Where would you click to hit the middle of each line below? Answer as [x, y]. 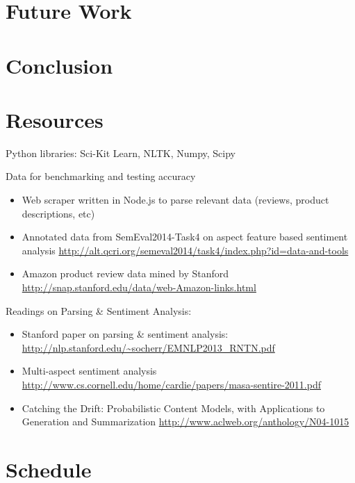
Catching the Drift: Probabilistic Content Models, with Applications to [173, 408]
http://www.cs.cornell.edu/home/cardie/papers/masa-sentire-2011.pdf [172, 384]
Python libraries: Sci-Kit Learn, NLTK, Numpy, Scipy [121, 153]
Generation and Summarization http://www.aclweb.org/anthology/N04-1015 [185, 421]
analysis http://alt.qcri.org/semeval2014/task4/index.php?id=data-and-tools [185, 250]
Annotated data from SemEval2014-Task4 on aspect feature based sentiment [185, 237]
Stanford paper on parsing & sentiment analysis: [125, 334]
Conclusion [59, 65]
